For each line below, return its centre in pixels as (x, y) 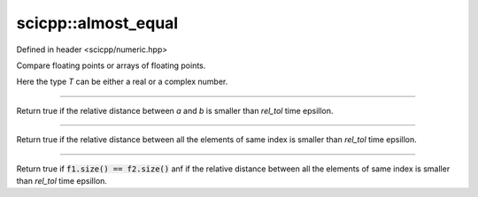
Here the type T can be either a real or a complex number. (122, 82)
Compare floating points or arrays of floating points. (111, 65)
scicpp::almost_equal (97, 23)
